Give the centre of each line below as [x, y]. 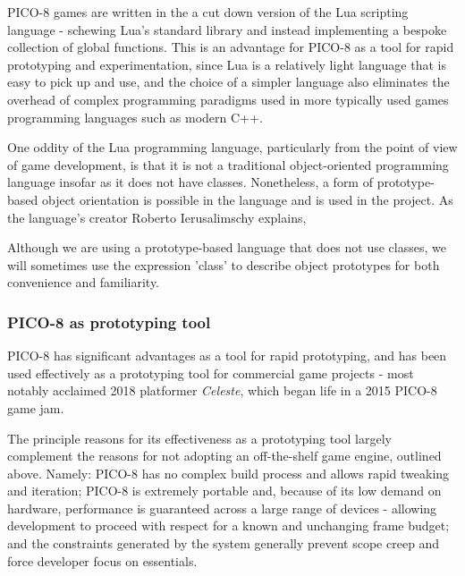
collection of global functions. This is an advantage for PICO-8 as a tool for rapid [231, 47]
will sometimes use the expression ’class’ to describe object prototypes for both [224, 264]
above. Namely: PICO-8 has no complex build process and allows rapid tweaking [228, 473]
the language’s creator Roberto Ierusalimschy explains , [157, 217]
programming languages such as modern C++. [135, 117]
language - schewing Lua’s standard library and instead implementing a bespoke [227, 29]
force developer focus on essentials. [102, 560]
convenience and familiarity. [84, 282]
